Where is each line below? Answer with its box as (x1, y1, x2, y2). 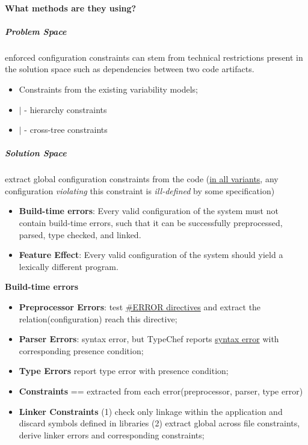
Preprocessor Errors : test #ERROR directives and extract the (19, 301, 261, 313)
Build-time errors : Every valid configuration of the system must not (19, 204, 279, 217)
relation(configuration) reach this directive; (19, 312, 177, 325)
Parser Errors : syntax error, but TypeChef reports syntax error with (19, 333, 279, 345)
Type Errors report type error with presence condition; (19, 364, 229, 377)
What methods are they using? (5, 1, 137, 14)
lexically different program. (19, 260, 119, 272)
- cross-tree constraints (24, 123, 108, 136)
